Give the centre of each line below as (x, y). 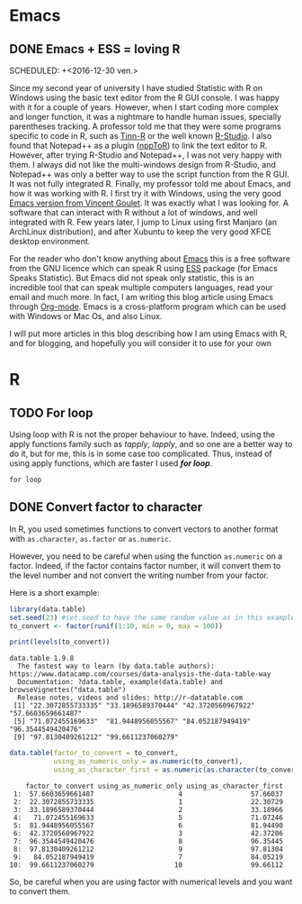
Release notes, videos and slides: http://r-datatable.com (130, 698)
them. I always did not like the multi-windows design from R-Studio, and (142, 164)
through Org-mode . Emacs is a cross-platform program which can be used (148, 306)
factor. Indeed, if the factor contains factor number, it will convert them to (145, 565)
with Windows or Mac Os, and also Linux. (86, 316)
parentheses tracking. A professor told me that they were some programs (145, 126)
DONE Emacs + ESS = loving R (95, 49)
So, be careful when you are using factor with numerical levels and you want (151, 881)
